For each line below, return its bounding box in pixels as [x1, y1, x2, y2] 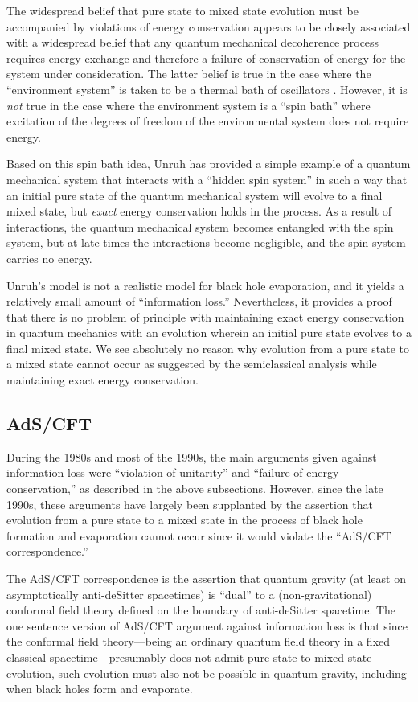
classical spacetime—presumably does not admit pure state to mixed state [6, 648, 372, 665]
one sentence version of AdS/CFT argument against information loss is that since [6, 617, 408, 634]
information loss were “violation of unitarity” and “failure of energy [6, 464, 339, 481]
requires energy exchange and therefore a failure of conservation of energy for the [6, 49, 406, 66]
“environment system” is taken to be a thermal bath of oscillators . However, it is [6, 80, 408, 97]
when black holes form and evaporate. [6, 680, 193, 697]
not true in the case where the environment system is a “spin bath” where [6, 96, 371, 113]
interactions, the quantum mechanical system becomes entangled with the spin [6, 218, 394, 235]
